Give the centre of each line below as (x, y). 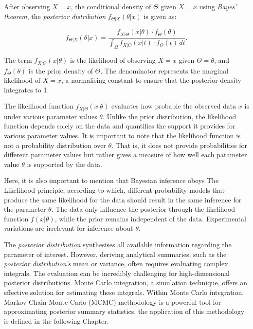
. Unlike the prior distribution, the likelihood (169, 116)
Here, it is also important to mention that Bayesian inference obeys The (111, 180)
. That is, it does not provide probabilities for (179, 145)
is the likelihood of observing (113, 60)
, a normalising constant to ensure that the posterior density (152, 80)
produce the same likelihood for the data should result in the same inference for (123, 199)
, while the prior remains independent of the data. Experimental (150, 218)
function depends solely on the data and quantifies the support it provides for (120, 126)
